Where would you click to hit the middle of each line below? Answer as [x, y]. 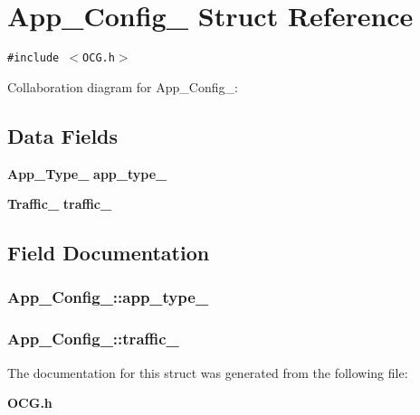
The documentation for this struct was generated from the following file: [208, 372]
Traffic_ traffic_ [60, 204]
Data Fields [63, 135]
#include [33, 58]
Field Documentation [109, 253]
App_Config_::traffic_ [93, 339]
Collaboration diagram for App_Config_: [123, 86]
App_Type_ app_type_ [87, 173]
